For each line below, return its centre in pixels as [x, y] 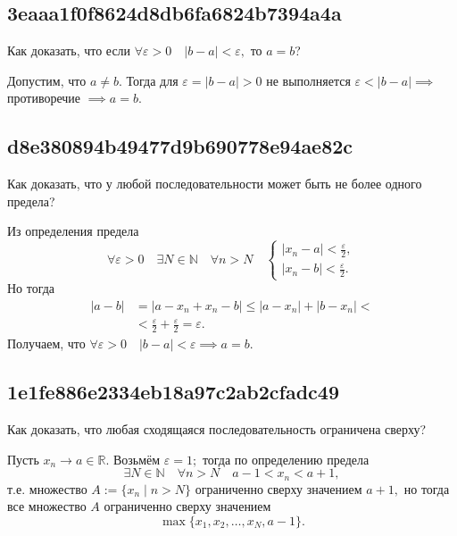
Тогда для [152, 80]
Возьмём [137, 459]
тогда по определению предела [286, 459]
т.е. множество [47, 488]
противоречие [44, 98]
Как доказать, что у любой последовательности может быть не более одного [215, 184]
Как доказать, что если [69, 50]
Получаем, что [46, 343]
